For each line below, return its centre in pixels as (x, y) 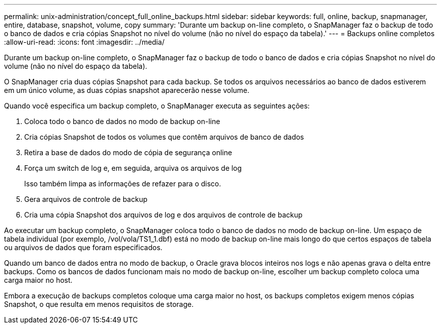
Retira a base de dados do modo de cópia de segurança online (128, 152)
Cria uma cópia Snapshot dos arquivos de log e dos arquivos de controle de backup (163, 215)
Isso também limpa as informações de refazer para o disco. (123, 184)
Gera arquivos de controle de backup (86, 199)
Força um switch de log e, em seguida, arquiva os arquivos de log (133, 168)
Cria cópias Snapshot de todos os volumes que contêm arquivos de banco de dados (164, 137)
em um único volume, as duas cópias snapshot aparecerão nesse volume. (127, 90)
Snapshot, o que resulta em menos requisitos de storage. (99, 304)
